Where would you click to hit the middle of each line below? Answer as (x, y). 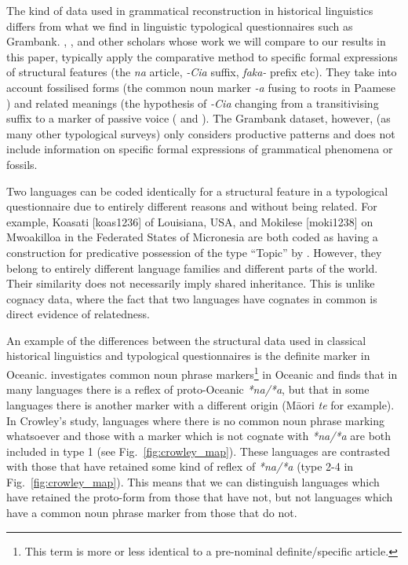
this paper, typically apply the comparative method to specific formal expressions (202, 56)
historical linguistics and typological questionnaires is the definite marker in (188, 356)
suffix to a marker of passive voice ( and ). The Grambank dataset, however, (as (199, 118)
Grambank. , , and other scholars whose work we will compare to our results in (196, 41)
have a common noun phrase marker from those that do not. (152, 513)
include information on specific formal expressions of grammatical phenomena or (200, 149)
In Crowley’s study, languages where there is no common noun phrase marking (196, 420)
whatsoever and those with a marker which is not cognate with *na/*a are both (199, 436)
